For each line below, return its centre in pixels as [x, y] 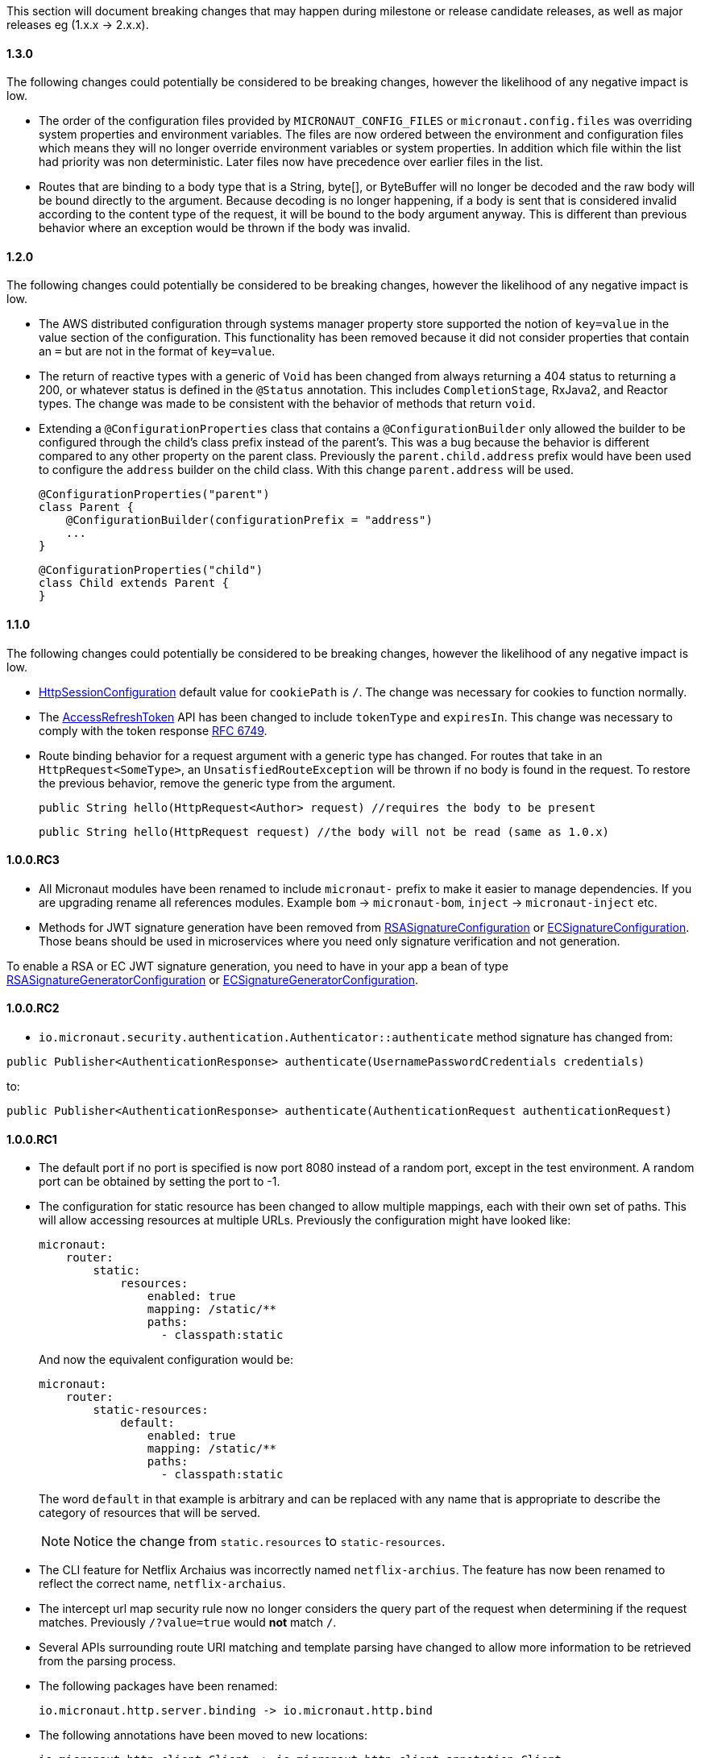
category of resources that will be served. [150, 1513]
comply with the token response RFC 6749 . [153, 730]
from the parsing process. [108, 1661]
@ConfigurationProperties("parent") [154, 495]
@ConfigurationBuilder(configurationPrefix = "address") [249, 520]
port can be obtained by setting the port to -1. [160, 1182]
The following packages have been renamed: [158, 1686]
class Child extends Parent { [134, 583]
